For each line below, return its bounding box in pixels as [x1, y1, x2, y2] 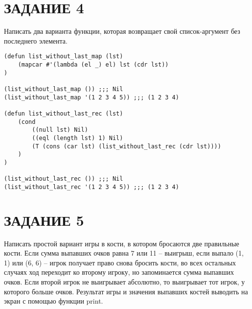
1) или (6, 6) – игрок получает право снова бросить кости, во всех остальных [4, 257, 236, 267]
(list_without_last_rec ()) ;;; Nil [4, 175, 123, 183]
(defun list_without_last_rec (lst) [4, 110, 123, 117]
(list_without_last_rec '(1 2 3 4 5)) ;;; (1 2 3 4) [4, 183, 179, 190]
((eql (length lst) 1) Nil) [32, 134, 123, 142]
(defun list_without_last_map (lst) [4, 53, 123, 60]
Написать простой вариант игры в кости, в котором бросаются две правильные [4, 238, 239, 248]
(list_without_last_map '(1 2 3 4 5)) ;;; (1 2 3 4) [4, 94, 179, 101]
